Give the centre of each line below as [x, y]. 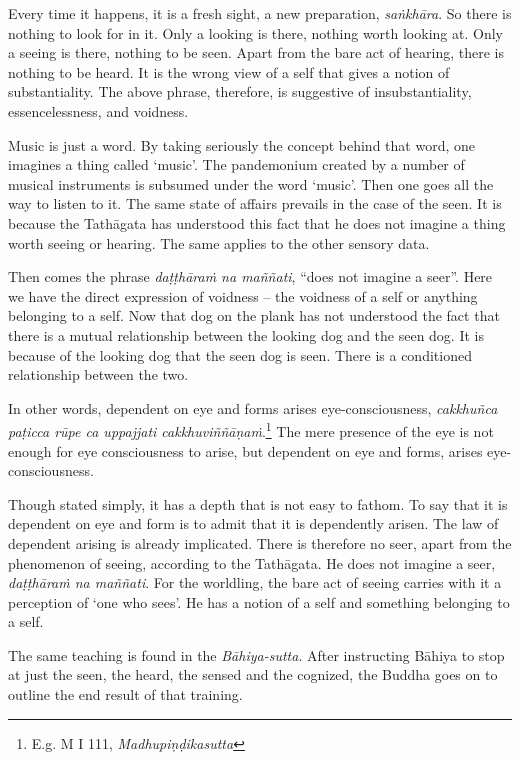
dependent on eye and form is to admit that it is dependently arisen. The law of [253, 523]
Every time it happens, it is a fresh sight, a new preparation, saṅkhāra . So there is [260, 13]
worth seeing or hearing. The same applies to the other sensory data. [219, 242]
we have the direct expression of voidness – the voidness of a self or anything [243, 295]
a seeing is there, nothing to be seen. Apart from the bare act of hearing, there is [256, 52]
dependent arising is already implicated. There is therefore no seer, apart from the [260, 542]
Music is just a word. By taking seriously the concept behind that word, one [241, 144]
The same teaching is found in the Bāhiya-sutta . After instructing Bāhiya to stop [256, 654]
